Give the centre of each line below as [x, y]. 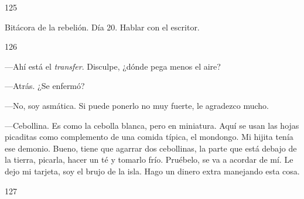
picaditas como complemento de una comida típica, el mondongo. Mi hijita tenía [149, 137]
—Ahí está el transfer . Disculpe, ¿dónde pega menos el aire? [113, 66]
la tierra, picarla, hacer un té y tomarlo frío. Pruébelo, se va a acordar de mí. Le [149, 159]
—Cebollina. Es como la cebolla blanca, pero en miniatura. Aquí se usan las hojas [152, 125]
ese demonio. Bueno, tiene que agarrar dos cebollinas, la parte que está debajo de [151, 148]
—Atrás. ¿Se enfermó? [45, 86]
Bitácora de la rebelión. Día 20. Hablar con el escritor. [102, 27]
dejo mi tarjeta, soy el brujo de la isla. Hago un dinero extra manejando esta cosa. [152, 171]
